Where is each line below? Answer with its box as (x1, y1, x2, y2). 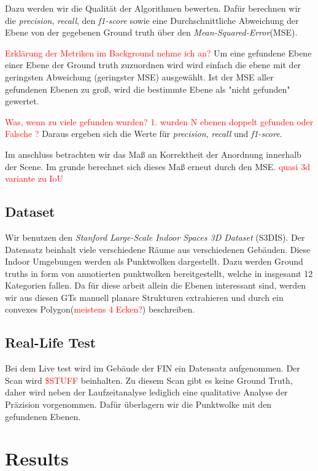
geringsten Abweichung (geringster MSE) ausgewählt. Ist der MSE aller (5, 70, 274, 83)
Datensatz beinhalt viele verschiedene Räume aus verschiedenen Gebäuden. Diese (5, 243, 311, 255)
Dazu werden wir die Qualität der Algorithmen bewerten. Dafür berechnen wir (5, 2, 301, 14)
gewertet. (5, 95, 39, 107)
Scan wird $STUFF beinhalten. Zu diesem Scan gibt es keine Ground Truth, (5, 373, 293, 386)
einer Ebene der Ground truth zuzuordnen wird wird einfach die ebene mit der (5, 58, 301, 71)
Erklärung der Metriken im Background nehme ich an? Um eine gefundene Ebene (5, 46, 312, 59)
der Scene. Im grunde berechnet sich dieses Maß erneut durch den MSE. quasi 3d (5, 160, 310, 173)
